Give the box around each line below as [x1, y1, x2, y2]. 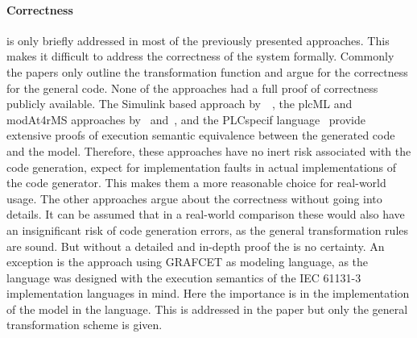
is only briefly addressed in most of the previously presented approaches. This [6, 31, 390, 48]
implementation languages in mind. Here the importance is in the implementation [6, 285, 410, 302]
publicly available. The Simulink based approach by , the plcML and [6, 95, 353, 112]
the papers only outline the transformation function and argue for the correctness [6, 63, 408, 80]
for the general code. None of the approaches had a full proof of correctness [6, 79, 378, 96]
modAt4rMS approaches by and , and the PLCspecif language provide [6, 111, 365, 127]
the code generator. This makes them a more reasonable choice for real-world [6, 174, 386, 191]
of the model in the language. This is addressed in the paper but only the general [6, 300, 408, 317]
